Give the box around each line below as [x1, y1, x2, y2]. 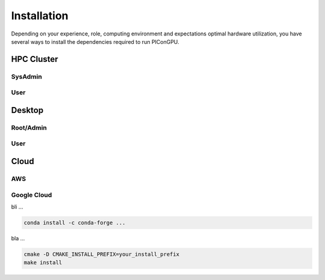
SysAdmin [11, 72, 42, 81]
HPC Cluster [11, 54, 58, 64]
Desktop [11, 105, 44, 115]
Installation [11, 9, 69, 22]
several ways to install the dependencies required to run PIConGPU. [11, 38, 180, 45]
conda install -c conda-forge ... [23, 219, 126, 226]
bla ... [11, 234, 25, 242]
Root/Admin [11, 123, 48, 132]
